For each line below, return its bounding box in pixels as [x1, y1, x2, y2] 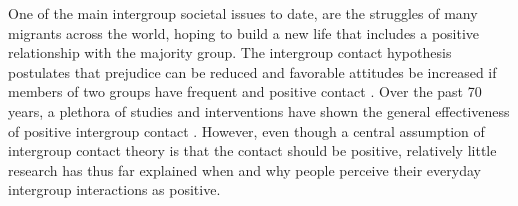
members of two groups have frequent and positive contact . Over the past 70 [8, 81, 482, 102]
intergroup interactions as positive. [8, 179, 221, 200]
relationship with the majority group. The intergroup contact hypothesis [8, 42, 452, 63]
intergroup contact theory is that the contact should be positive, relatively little [8, 140, 497, 161]
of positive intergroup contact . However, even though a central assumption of [8, 120, 485, 141]
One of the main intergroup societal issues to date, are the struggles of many [8, 3, 478, 23]
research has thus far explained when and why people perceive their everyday [8, 159, 481, 180]
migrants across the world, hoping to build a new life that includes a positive [8, 22, 480, 43]
